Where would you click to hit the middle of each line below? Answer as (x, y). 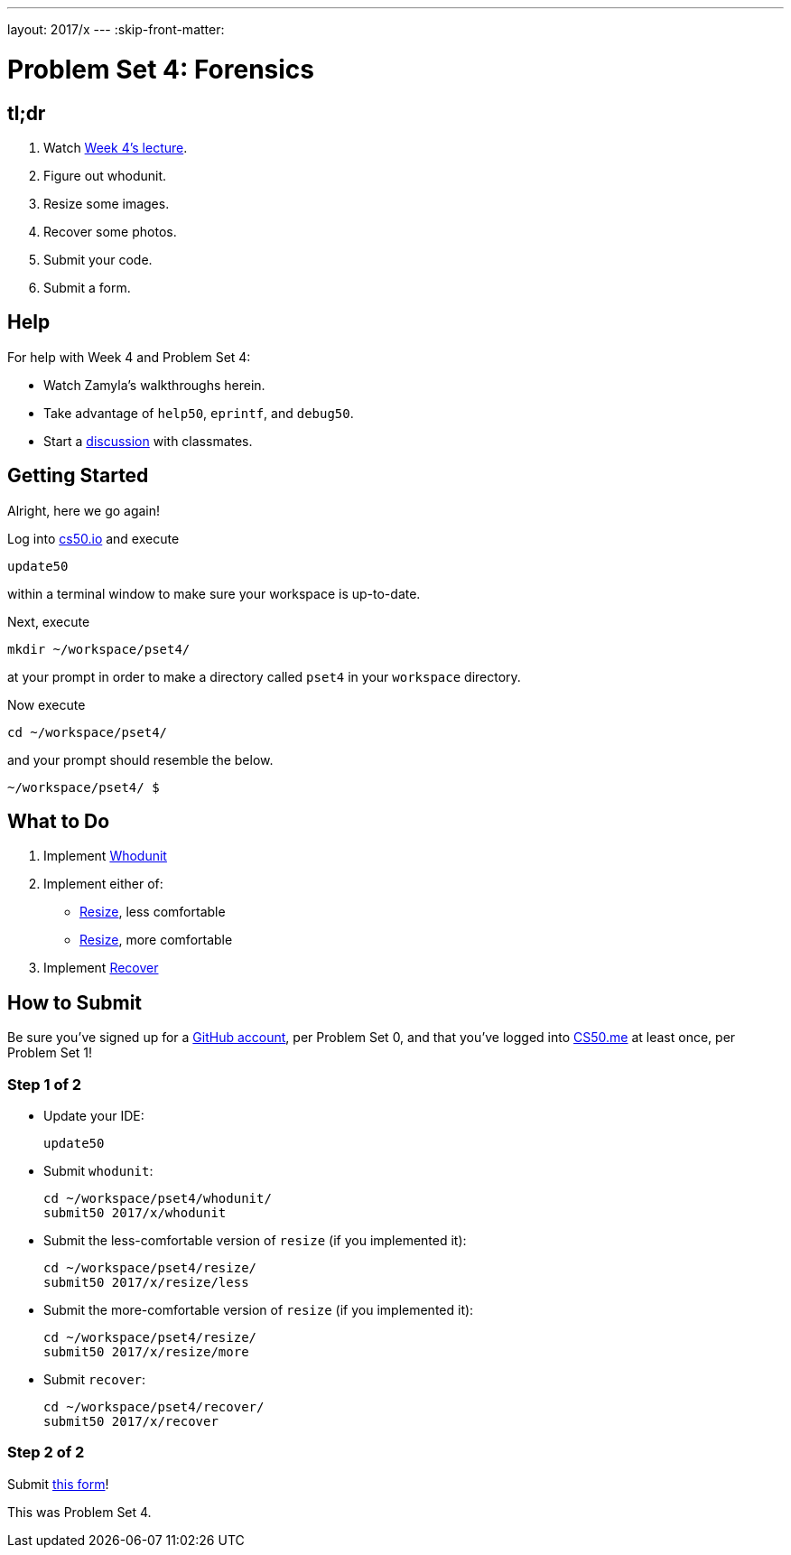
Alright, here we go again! (84, 510)
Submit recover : (95, 1380)
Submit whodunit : (98, 1171)
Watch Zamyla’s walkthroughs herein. (154, 385)
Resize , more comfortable (156, 940)
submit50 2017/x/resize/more (146, 1352)
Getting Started (78, 476)
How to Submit (75, 1002)
